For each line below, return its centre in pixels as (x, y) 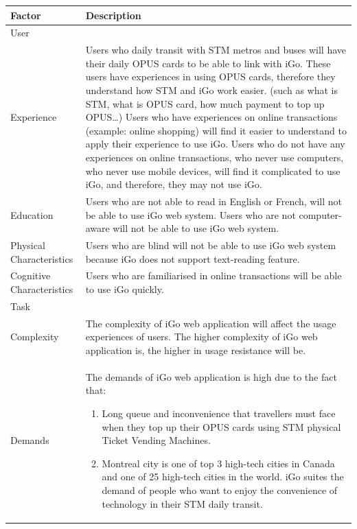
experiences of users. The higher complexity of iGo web (201, 337)
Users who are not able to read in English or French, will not (214, 201)
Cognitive (31, 275)
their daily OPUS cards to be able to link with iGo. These (208, 63)
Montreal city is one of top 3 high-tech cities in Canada (218, 463)
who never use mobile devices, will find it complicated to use (213, 171)
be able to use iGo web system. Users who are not (191, 214)
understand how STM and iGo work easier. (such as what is (211, 90)
